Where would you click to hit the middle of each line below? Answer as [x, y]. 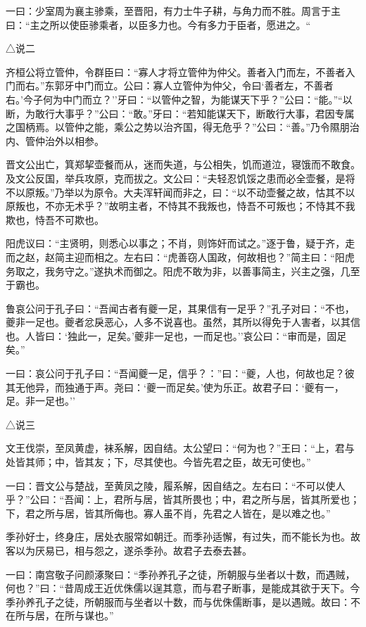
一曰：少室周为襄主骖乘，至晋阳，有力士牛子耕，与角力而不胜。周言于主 [173, 11]
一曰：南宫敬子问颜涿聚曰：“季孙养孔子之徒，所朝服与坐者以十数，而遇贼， [181, 574]
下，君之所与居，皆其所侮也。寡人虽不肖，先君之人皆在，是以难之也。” [168, 513]
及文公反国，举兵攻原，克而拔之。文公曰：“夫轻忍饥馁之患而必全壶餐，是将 [181, 178]
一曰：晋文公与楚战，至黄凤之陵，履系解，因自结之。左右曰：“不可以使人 [176, 485]
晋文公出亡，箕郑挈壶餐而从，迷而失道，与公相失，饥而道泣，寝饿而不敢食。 [183, 164]
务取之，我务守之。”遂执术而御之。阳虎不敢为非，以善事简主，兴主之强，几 [178, 271]
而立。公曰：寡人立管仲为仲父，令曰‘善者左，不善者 [214, 85]
